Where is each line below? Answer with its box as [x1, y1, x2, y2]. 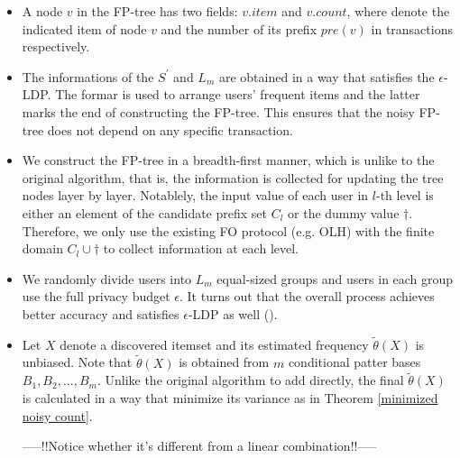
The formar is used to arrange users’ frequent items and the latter [55, 85, 420, 104]
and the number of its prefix [161, 19, 317, 38]
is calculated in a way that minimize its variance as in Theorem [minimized [22, 388, 438, 407]
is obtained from [179, 353, 270, 371]
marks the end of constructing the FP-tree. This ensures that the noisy [22, 102, 415, 121]
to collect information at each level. [103, 239, 299, 258]
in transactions [371, 19, 453, 38]
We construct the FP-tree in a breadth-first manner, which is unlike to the [22, 151, 435, 169]
